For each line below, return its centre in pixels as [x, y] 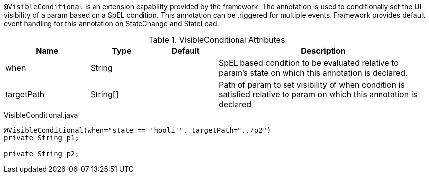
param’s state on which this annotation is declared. [313, 73]
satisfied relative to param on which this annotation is [318, 94]
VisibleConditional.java [41, 115]
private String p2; [42, 154]
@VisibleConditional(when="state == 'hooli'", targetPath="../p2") [138, 130]
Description [323, 51]
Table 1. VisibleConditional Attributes [217, 40]
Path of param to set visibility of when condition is [312, 85]
